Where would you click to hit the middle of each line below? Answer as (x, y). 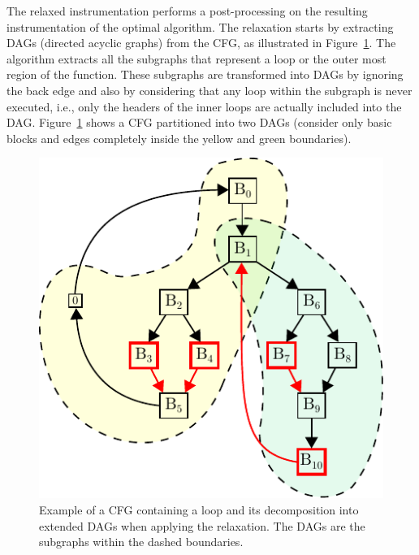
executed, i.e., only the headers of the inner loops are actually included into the (204, 106)
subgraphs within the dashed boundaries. (141, 542)
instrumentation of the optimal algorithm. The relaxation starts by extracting (200, 26)
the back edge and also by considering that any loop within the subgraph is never (209, 90)
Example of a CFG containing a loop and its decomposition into (199, 510)
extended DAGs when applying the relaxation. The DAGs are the (202, 525)
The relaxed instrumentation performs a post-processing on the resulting (187, 11)
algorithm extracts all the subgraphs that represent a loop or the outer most (197, 58)
